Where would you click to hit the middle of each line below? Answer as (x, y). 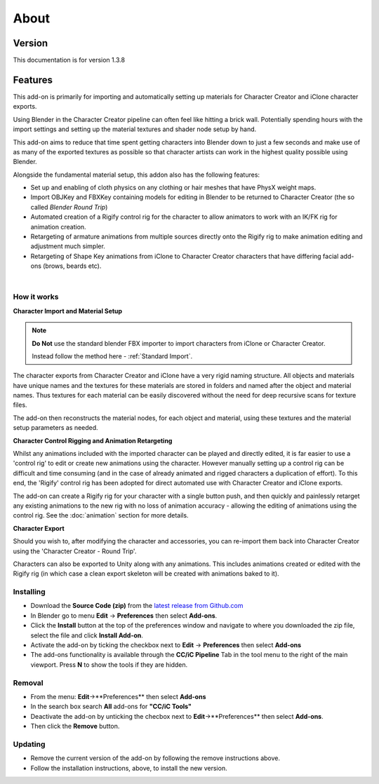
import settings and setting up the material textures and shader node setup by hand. (135, 129)
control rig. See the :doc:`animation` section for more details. (101, 515)
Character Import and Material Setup (68, 311)
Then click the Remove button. (75, 726)
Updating (29, 744)
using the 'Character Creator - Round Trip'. (75, 551)
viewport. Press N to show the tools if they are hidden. (109, 664)
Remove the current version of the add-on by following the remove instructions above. (155, 758)
